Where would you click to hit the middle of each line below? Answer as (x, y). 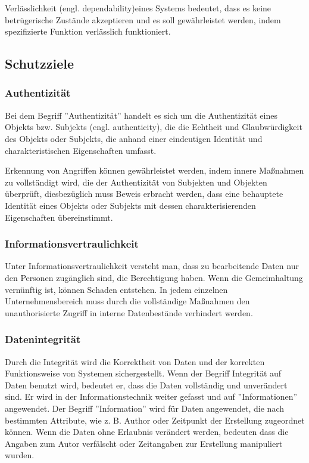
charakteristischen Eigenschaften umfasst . (81, 150)
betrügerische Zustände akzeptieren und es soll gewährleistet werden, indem (143, 19)
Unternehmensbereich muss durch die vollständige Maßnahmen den (127, 301)
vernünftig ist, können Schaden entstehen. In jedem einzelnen (116, 289)
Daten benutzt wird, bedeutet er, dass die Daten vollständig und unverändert (146, 385)
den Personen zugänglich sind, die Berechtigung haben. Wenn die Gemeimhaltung (154, 277)
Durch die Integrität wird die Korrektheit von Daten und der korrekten (135, 361)
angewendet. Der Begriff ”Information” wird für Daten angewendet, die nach (144, 408)
